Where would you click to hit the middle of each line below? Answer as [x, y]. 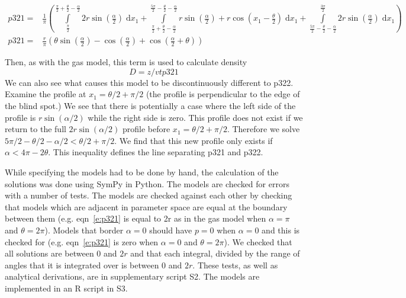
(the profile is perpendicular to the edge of [223, 94]
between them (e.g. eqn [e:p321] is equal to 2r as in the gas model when [136, 218]
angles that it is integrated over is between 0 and [94, 265]
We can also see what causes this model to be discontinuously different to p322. [149, 82]
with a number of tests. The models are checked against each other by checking [149, 195]
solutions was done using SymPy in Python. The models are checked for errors [147, 183]
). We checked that [258, 241]
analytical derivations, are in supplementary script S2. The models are [132, 276]
